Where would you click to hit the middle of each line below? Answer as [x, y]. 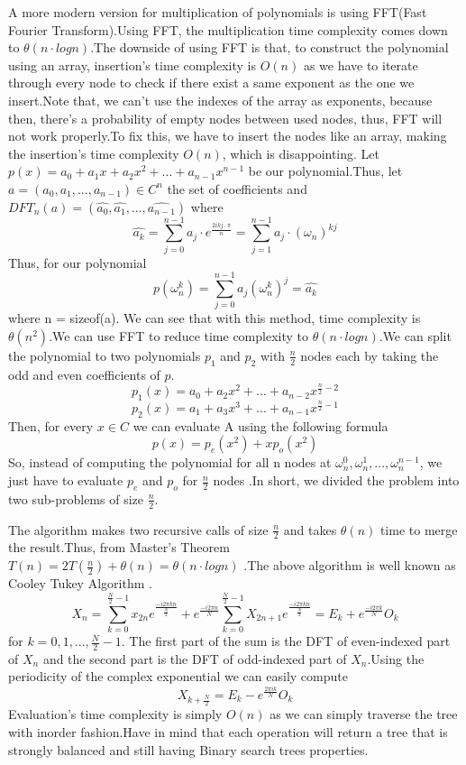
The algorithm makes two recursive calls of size [138, 529]
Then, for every [51, 425]
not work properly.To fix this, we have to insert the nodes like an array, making [228, 136]
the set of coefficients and [237, 188]
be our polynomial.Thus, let [325, 171]
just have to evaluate [66, 480]
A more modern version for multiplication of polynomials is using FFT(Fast [218, 12]
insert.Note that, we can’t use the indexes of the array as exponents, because [220, 100]
